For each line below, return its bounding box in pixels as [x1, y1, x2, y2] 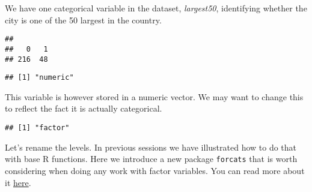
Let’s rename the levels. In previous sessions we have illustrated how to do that [5, 140, 297, 153]
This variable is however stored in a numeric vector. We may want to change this [5, 90, 304, 103]
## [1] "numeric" [5, 73, 74, 82]
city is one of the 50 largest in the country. [5, 13, 162, 26]
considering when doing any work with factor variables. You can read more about [5, 164, 305, 176]
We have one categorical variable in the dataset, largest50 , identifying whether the [5, 2, 307, 14]
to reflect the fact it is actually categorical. [5, 102, 162, 115]
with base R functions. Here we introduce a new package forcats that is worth [5, 152, 298, 165]
